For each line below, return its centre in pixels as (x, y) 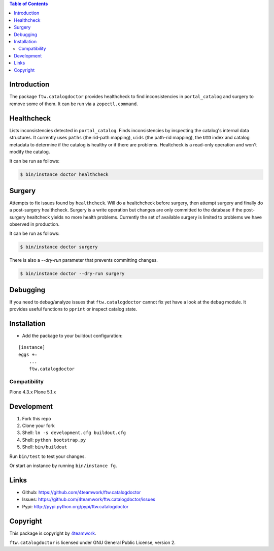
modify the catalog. (30, 151)
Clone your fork (39, 426)
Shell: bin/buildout (45, 447)
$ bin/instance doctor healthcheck (64, 175)
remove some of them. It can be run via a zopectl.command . (74, 104)
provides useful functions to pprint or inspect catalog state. (73, 309)
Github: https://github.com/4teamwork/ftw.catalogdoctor (82, 492)
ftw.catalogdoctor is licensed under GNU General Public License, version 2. (93, 543)
